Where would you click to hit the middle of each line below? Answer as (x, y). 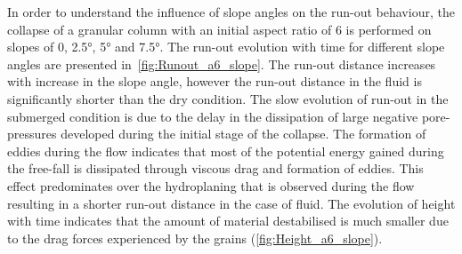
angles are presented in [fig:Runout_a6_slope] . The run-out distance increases (222, 63)
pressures (32, 134)
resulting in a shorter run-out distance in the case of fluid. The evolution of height (231, 203)
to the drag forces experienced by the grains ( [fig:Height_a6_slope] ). (195, 238)
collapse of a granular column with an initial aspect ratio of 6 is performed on (219, 29)
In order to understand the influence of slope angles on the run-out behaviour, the (231, 12)
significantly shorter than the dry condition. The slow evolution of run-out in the (228, 98)
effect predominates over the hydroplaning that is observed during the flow (211, 185)
